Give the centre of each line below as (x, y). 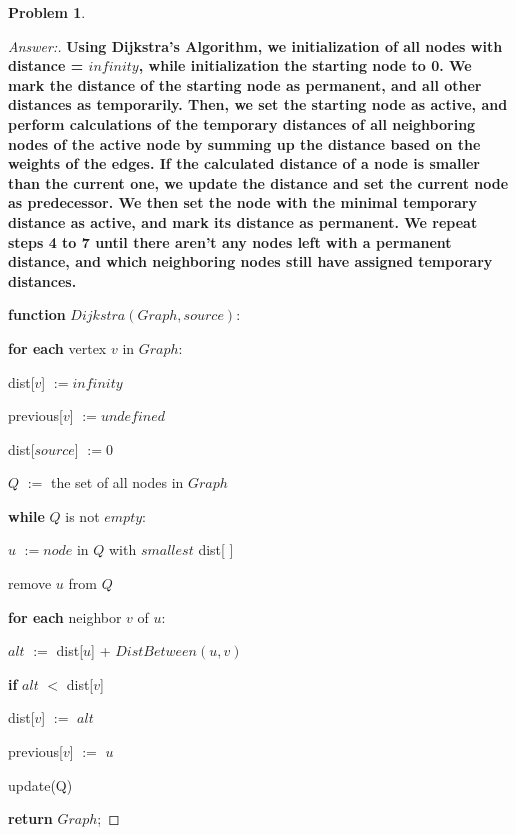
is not (82, 515)
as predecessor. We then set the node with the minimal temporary (242, 202)
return (30, 818)
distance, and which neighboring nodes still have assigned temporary (250, 261)
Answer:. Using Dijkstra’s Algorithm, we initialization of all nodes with (255, 45)
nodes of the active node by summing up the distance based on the (244, 143)
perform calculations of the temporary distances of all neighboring (242, 123)
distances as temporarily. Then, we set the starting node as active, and (258, 104)
